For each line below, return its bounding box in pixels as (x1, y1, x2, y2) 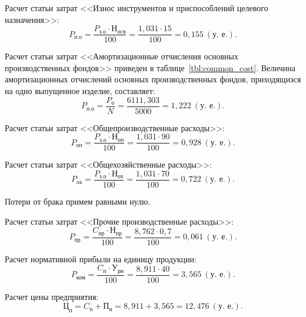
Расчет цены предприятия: (5, 290, 99, 302)
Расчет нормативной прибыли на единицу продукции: (5, 252, 197, 265)
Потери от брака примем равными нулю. (5, 195, 151, 207)
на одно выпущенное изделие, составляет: (5, 85, 155, 97)
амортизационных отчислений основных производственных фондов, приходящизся (5, 73, 301, 85)
